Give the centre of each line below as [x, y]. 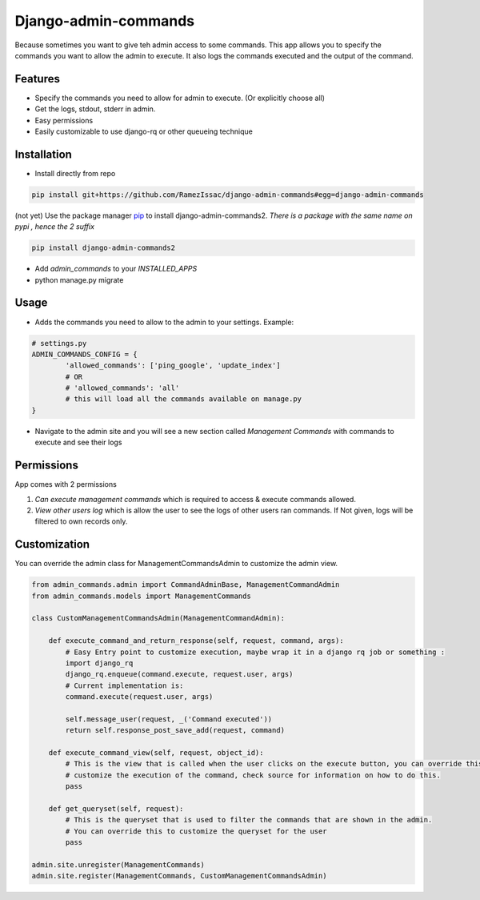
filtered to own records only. [81, 521]
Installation [43, 154]
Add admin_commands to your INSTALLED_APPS [116, 269]
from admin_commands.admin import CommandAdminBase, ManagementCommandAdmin [186, 585]
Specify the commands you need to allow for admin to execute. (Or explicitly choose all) [180, 98]
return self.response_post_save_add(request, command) [175, 730]
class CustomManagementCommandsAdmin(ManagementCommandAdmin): [158, 618]
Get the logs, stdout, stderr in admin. [95, 109]
